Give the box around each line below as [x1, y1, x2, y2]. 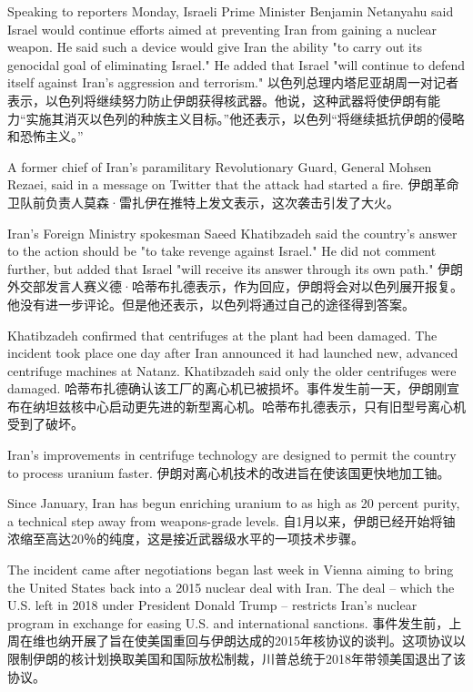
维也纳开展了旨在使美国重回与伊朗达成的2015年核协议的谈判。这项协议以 [32, 631, 466, 650]
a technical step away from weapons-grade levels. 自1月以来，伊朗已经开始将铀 [7, 511, 456, 530]
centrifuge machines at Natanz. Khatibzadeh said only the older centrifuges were [7, 361, 457, 380]
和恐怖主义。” [7, 127, 84, 146]
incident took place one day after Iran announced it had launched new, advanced [7, 343, 458, 362]
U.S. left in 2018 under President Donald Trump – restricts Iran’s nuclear [7, 595, 418, 615]
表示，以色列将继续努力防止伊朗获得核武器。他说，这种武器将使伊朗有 [7, 90, 428, 109]
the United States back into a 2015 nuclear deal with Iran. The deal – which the [7, 577, 455, 596]
